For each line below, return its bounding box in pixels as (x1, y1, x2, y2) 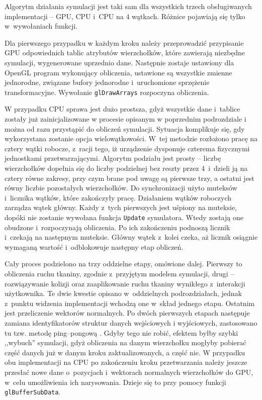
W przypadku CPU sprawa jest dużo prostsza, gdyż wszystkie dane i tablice (5, 104, 240, 114)
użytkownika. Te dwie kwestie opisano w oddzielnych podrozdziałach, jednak (5, 288, 242, 298)
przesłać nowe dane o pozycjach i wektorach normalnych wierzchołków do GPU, (5, 366, 253, 377)
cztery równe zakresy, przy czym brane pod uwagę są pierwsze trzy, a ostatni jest (5, 172, 254, 183)
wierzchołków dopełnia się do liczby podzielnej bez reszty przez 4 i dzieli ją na (5, 162, 248, 173)
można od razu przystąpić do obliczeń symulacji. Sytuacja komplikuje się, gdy (5, 123, 245, 134)
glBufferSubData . (5, 386, 61, 397)
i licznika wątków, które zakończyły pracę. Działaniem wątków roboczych (5, 192, 232, 203)
